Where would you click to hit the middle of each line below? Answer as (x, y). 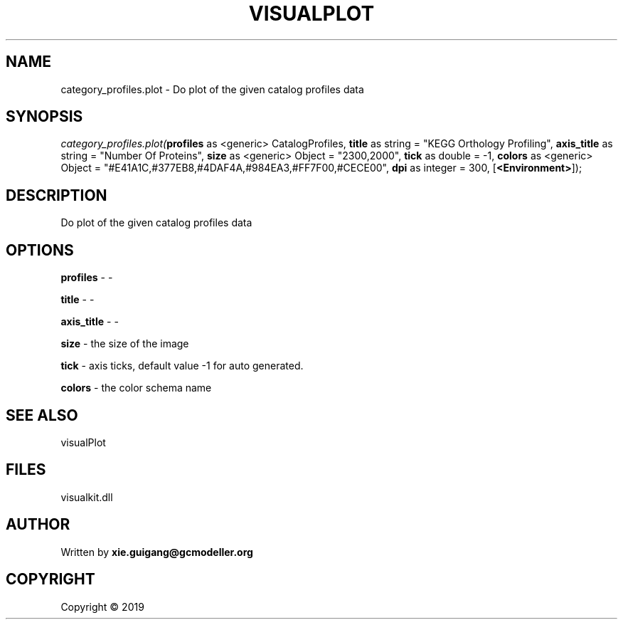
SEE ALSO (42, 415)
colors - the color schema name (136, 388)
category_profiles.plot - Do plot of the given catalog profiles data (212, 89)
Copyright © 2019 (102, 606)
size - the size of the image (125, 344)
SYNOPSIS (44, 117)
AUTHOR (38, 525)
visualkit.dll (87, 497)
